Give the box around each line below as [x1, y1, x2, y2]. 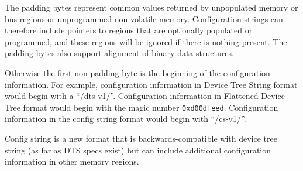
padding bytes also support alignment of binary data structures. [5, 47, 234, 59]
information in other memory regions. [5, 155, 139, 167]
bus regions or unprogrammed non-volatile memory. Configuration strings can [5, 12, 283, 25]
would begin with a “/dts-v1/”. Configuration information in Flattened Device [5, 90, 285, 102]
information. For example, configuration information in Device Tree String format [5, 78, 298, 90]
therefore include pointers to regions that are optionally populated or [5, 24, 253, 36]
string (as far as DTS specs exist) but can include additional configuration [5, 143, 271, 156]
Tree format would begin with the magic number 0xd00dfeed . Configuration [5, 101, 278, 113]
